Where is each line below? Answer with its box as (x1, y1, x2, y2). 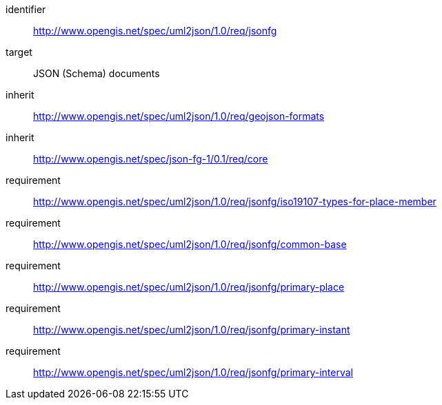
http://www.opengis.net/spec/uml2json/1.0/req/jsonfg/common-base (33, 238, 347, 250)
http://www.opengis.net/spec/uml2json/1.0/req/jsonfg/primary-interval (33, 366, 353, 378)
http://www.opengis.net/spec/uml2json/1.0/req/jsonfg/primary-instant (33, 324, 350, 335)
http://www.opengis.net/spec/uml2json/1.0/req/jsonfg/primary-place (33, 281, 345, 293)
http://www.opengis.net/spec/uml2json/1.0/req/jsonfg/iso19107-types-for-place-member (33, 196, 436, 207)
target (6, 46, 32, 58)
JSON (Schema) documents (33, 67, 160, 79)
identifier (6, 3, 46, 15)
